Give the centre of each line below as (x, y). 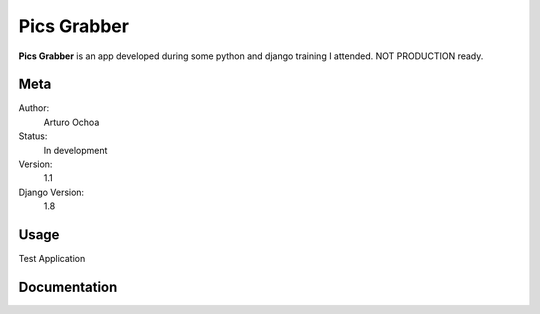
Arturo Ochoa (71, 122)
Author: (34, 108)
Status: (33, 136)
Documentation (68, 286)
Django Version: (51, 192)
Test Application (52, 259)
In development (75, 150)
